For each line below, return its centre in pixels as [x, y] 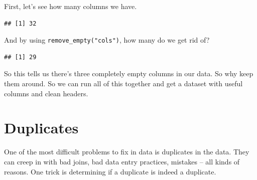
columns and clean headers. [46, 93]
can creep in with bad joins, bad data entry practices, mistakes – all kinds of [122, 161]
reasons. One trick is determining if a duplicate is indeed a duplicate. [110, 171]
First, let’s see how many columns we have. [71, 6]
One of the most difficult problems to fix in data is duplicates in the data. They [127, 152]
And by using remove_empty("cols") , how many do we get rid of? [107, 40]
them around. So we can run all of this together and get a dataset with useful [123, 83]
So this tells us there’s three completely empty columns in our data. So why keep [129, 73]
